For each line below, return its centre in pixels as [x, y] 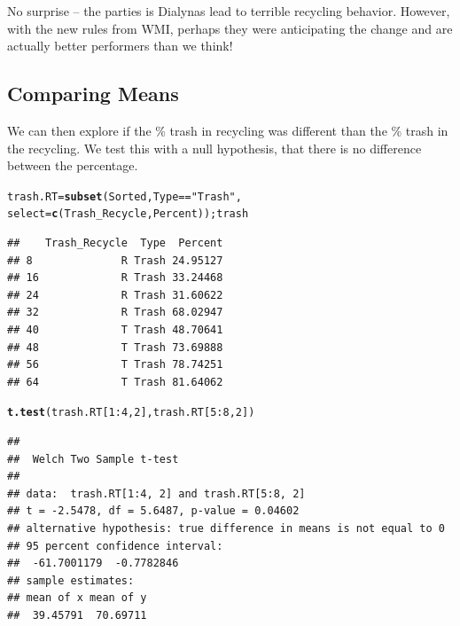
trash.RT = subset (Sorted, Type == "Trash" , [125, 196]
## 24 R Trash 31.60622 [115, 295]
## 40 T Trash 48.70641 [115, 330]
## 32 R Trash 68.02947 [115, 313]
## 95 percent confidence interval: [115, 546]
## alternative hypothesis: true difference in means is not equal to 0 [226, 529]
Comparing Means [93, 94]
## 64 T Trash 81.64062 [115, 382]
